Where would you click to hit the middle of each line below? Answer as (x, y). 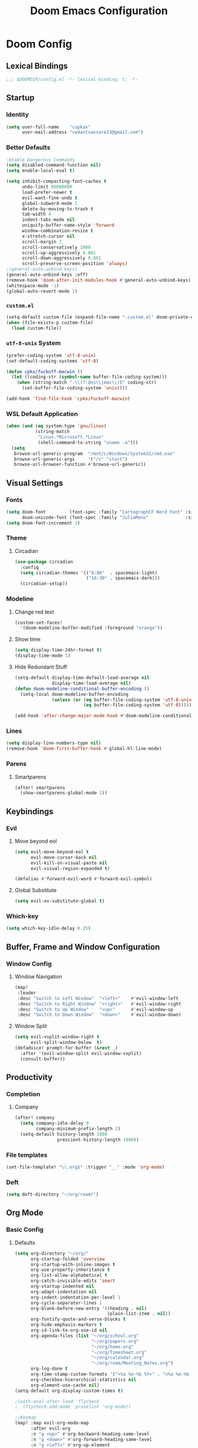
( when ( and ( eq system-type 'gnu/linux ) (57, 426)
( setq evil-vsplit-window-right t (57, 1037)
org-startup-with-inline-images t (73, 1264)
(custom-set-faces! (39, 622)
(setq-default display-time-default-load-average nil (82, 678)
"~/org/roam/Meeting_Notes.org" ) (132, 1363)
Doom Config (39, 44)
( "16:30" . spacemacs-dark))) (123, 578)
